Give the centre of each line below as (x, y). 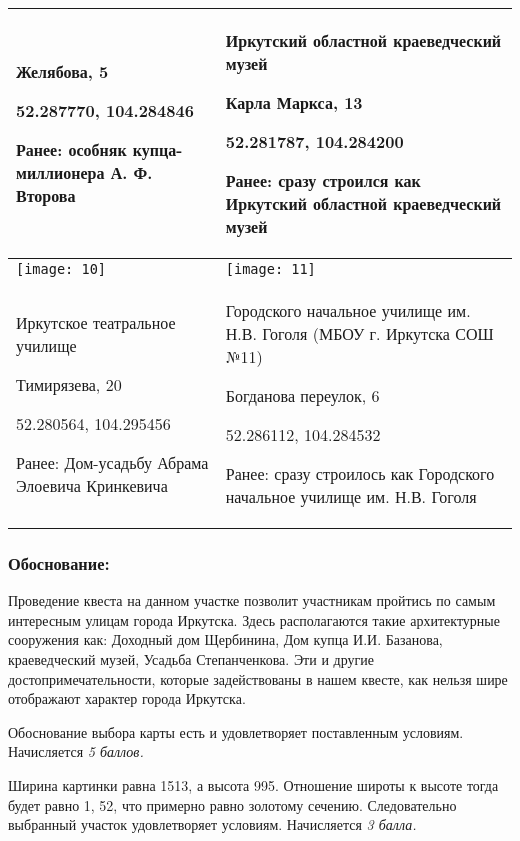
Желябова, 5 (62, 71)
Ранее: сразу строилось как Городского (360, 473)
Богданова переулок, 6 (302, 395)
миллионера (60, 172)
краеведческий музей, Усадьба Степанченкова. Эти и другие (191, 659)
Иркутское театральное (96, 322)
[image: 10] (61, 269)
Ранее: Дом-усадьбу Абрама (112, 462)
